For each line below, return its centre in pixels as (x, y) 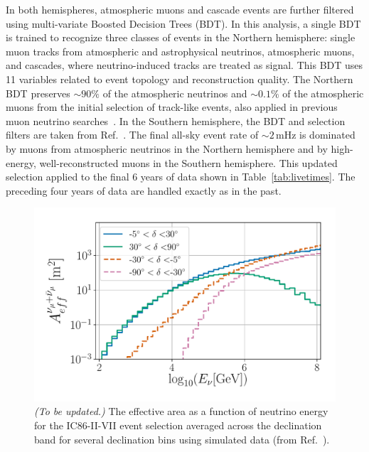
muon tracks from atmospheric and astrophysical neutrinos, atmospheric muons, (180, 51)
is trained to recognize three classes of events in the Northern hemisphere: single (181, 37)
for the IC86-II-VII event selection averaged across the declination (178, 425)
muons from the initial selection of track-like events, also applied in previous (172, 107)
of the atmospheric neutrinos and (175, 93)
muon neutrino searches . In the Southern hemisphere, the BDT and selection (176, 120)
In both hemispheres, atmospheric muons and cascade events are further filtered (180, 9)
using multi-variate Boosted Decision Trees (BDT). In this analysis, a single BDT (183, 23)
